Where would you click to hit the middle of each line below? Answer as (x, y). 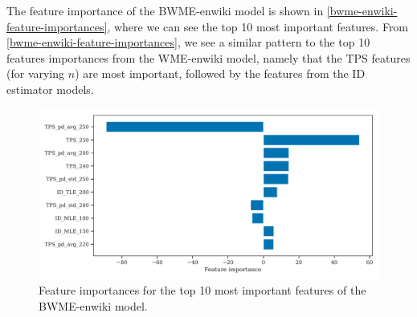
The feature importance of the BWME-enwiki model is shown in (165, 10)
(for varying (36, 73)
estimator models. (50, 89)
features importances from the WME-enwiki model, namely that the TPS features (208, 57)
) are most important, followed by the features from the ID (220, 73)
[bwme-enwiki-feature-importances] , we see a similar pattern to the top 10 (188, 42)
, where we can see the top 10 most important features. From (258, 26)
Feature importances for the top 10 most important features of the (202, 290)
